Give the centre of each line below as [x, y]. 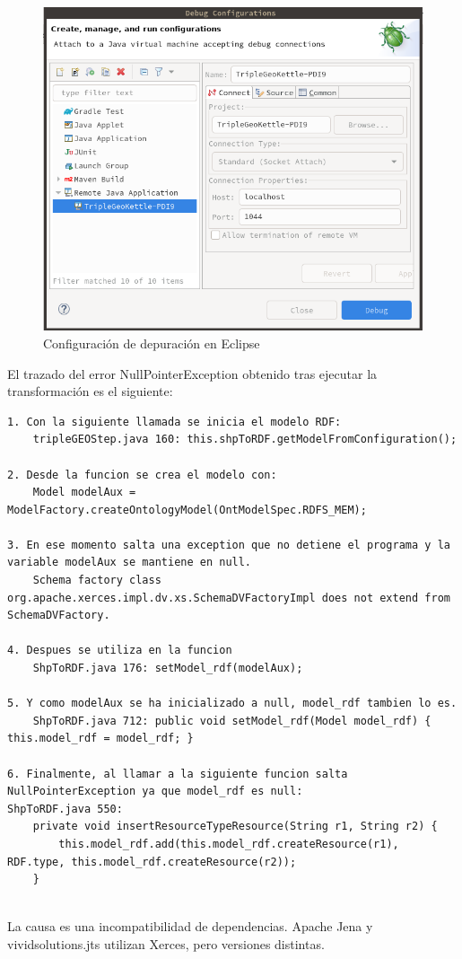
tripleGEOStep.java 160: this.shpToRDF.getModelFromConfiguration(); [245, 440]
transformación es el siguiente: [90, 391]
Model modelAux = [84, 493]
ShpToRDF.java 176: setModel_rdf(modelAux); [168, 669]
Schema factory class [97, 581]
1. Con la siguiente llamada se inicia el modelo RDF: [174, 422]
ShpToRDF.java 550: [65, 809]
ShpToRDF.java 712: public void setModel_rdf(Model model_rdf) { [232, 721]
